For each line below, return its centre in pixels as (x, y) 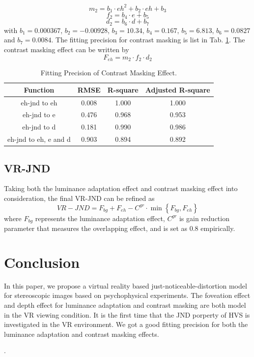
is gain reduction (204, 218)
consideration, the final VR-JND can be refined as (79, 198)
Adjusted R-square (178, 89)
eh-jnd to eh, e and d (39, 139)
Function (39, 89)
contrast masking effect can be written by (67, 49)
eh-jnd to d (39, 127)
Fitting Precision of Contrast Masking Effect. (109, 73)
